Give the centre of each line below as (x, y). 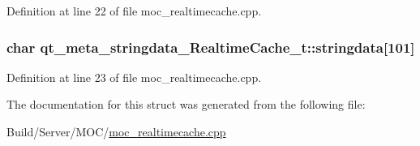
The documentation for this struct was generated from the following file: (186, 104)
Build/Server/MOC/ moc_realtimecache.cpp (116, 131)
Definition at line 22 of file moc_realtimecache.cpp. (134, 11)
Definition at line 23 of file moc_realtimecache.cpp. (134, 77)
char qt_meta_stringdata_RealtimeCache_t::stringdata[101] (211, 47)
